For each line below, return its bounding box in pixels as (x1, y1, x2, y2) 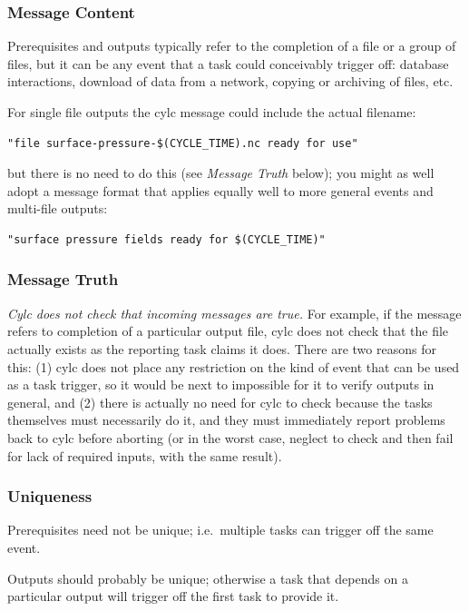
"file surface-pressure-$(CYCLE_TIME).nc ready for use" (7, 136, 358, 150)
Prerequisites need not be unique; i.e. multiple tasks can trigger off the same (7, 520, 434, 539)
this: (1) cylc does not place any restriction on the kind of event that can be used (7, 357, 460, 376)
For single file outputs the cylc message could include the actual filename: (7, 103, 416, 121)
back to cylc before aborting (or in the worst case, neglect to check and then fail (7, 428, 454, 447)
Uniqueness (7, 485, 93, 508)
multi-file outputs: (7, 199, 108, 218)
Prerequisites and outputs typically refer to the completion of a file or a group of (7, 36, 456, 55)
